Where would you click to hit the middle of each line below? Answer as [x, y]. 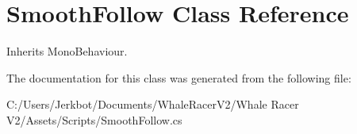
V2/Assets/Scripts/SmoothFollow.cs [94, 119]
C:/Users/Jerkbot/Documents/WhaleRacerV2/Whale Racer [153, 104]
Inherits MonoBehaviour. [67, 51]
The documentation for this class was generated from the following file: [179, 77]
